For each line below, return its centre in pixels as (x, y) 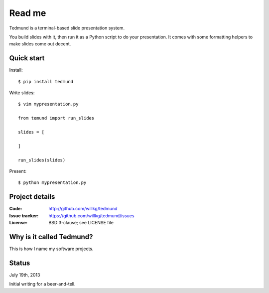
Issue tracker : (24, 216)
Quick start (27, 58)
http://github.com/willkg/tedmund (83, 209)
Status (20, 263)
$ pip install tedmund (46, 81)
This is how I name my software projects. (51, 249)
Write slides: (22, 93)
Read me (28, 13)
